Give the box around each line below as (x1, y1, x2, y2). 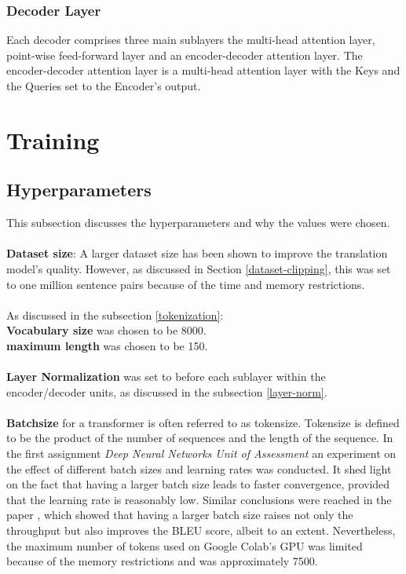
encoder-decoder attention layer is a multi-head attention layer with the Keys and (6, 62, 401, 79)
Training (6, 123, 100, 155)
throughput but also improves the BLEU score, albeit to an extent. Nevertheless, (6, 522, 396, 539)
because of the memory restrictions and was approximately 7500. (6, 553, 318, 569)
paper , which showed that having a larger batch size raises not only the (6, 506, 353, 523)
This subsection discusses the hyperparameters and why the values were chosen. (6, 214, 390, 231)
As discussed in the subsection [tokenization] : (6, 306, 224, 323)
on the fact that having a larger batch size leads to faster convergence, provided (6, 476, 390, 492)
